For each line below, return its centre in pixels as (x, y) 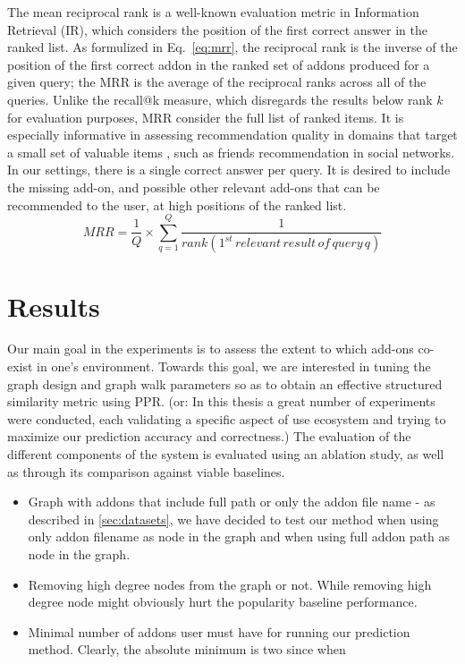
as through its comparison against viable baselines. (146, 471)
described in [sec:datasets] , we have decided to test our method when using (233, 519)
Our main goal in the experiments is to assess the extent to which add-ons (211, 349)
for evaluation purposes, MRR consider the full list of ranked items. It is (206, 117)
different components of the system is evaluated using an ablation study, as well (226, 454)
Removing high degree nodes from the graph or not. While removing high (230, 584)
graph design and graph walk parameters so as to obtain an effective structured (225, 383)
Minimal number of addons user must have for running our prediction (219, 631)
